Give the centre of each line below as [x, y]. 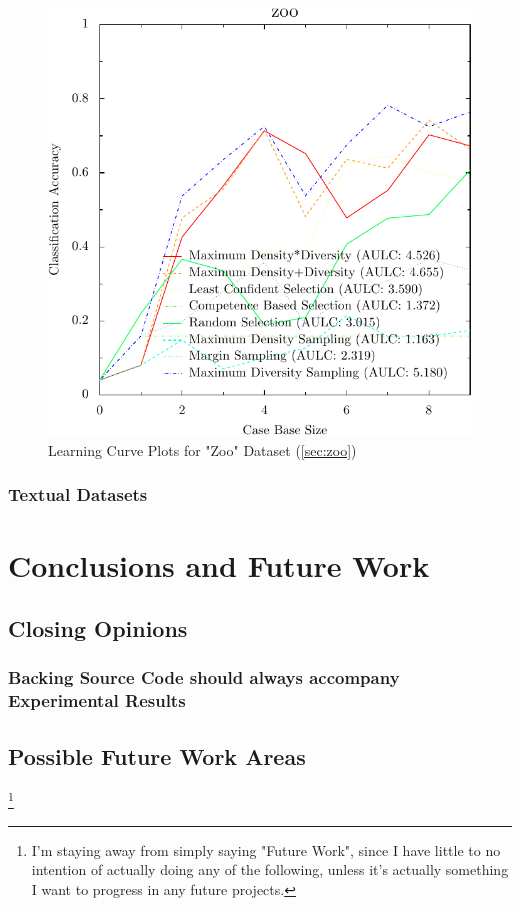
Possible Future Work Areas [157, 755]
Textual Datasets [78, 494]
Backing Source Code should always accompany [204, 677]
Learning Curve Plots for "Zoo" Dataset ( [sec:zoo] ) [202, 449]
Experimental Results [97, 700]
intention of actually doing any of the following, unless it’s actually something [270, 869]
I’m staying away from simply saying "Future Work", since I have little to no [266, 849]
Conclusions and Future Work [219, 564]
